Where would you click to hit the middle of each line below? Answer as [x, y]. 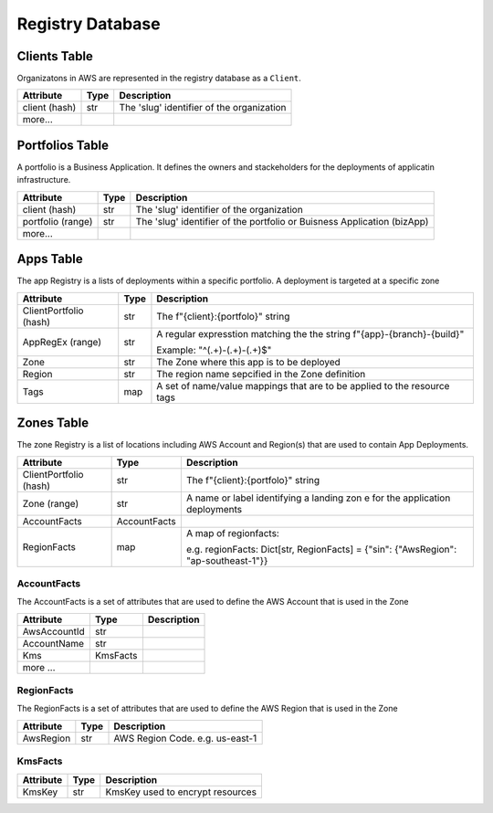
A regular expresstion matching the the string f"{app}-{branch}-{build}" [310, 333]
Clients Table [55, 56]
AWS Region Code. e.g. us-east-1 [185, 738]
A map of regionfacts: [233, 533]
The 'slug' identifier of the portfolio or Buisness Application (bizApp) [282, 221]
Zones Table [53, 423]
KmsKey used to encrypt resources [181, 792]
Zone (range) [51, 503]
